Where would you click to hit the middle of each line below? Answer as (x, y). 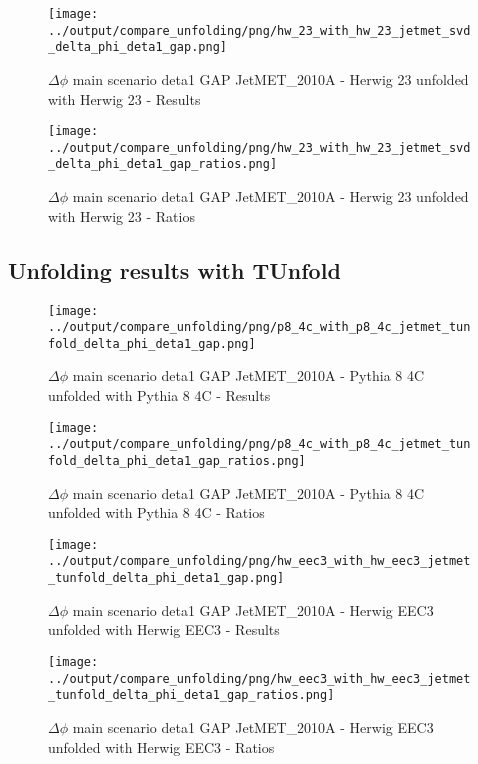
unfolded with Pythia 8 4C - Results (159, 395)
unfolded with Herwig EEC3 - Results (164, 629)
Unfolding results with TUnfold (174, 269)
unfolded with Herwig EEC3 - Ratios (161, 746)
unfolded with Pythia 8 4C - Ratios (156, 512)
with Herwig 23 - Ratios (121, 215)
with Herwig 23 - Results (124, 98)
